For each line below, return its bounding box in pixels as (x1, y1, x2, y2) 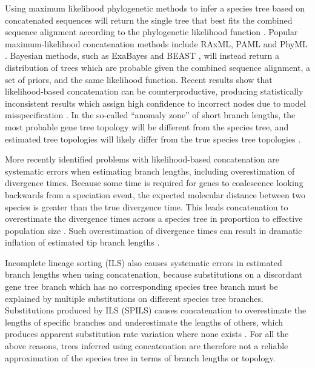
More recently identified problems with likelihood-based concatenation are (5, 153, 279, 166)
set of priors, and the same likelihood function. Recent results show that (5, 73, 273, 85)
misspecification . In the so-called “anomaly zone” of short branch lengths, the (5, 109, 296, 121)
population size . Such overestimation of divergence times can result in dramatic (5, 224, 302, 236)
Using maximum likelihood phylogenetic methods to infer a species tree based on (5, 2, 305, 14)
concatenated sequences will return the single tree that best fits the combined (5, 13, 293, 26)
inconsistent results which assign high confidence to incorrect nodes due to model (5, 96, 306, 109)
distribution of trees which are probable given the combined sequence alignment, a (5, 61, 310, 73)
